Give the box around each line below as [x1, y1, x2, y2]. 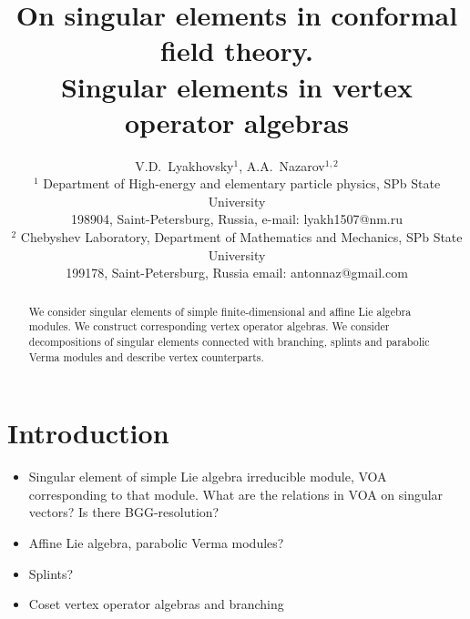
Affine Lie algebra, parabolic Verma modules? [28, 533, 284, 552]
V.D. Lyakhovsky [135, 156, 234, 175]
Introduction [7, 414, 169, 452]
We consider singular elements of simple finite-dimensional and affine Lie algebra [28, 303, 412, 319]
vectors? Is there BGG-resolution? [28, 502, 220, 522]
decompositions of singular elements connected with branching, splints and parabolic [28, 333, 430, 349]
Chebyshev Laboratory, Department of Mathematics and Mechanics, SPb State [20, 228, 463, 247]
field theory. [160, 32, 313, 69]
